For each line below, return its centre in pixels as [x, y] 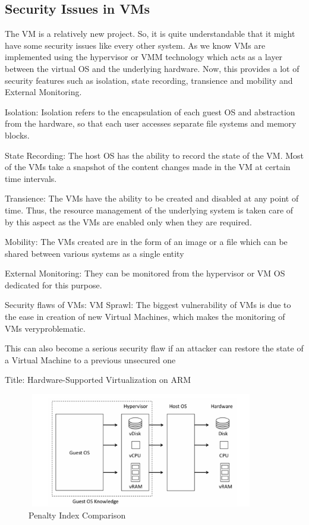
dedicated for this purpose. [53, 284]
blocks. [17, 135]
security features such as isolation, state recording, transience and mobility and [149, 80]
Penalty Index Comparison [77, 515]
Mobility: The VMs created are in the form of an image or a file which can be [146, 242]
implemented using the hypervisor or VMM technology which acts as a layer [144, 57]
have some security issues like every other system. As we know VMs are [135, 45]
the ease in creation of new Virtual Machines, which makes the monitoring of [145, 317]
